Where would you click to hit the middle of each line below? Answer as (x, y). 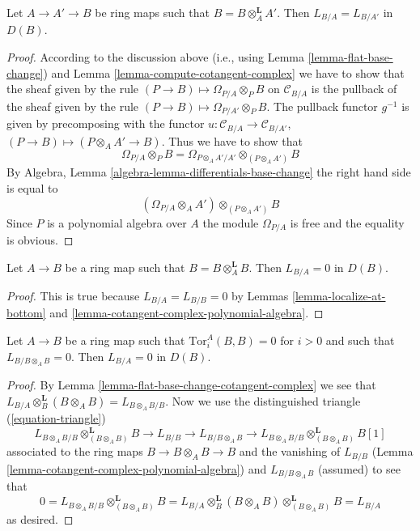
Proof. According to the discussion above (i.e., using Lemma (155, 57)
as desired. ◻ (40, 518)
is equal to (32, 188)
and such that (360, 340)
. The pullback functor (322, 106)
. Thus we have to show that (232, 140)
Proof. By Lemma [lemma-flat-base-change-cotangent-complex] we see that (191, 385)
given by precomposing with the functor (106, 123)
